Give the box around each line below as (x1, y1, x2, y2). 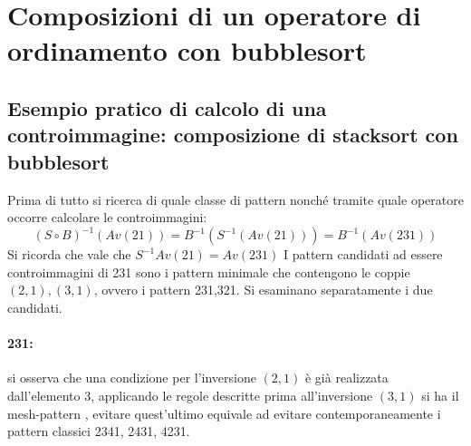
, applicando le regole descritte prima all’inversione (91, 386, 373, 404)
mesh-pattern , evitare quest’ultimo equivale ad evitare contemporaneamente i (7, 403, 441, 422)
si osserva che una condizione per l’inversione (7, 368, 256, 387)
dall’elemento (7, 386, 81, 404)
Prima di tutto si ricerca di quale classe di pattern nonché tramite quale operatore (7, 189, 464, 208)
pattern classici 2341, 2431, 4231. (7, 422, 190, 441)
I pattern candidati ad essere (283, 245, 443, 264)
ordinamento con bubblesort (7, 32, 367, 69)
